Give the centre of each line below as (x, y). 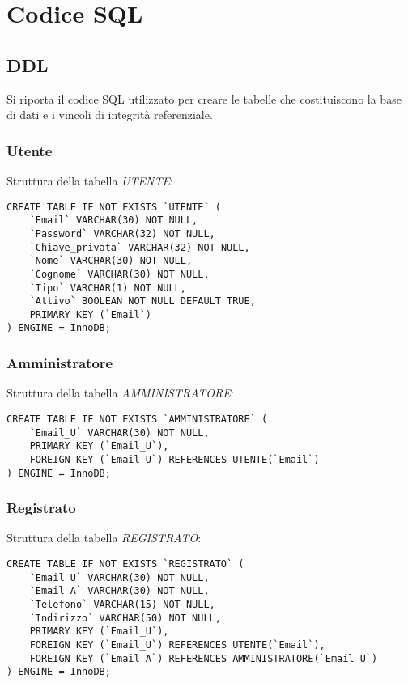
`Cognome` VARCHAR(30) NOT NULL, (119, 274)
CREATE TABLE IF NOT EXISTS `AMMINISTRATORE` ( (137, 419)
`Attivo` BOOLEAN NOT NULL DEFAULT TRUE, (142, 301)
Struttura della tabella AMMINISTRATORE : (120, 393)
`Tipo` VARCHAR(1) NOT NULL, (108, 288)
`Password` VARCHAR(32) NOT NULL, (122, 233)
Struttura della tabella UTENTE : (90, 180)
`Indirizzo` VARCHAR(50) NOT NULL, (125, 618)
